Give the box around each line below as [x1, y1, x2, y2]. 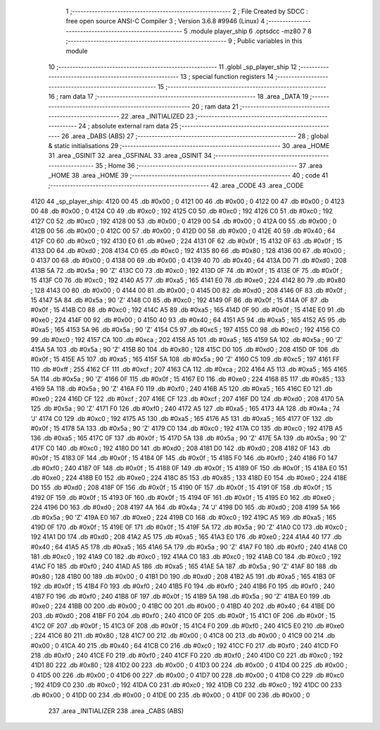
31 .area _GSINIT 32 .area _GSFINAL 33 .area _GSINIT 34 [48, 152, 213, 160]
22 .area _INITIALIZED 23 [120, 111, 194, 120]
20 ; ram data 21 [191, 102, 239, 111]
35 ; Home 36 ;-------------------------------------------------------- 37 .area [95, 161, 323, 169]
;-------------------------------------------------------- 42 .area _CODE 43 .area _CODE [48, 181, 304, 190]
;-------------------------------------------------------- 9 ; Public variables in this [65, 37, 303, 45]
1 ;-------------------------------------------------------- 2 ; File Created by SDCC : [65, 7, 309, 16]
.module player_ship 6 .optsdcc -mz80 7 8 [189, 27, 312, 35]
